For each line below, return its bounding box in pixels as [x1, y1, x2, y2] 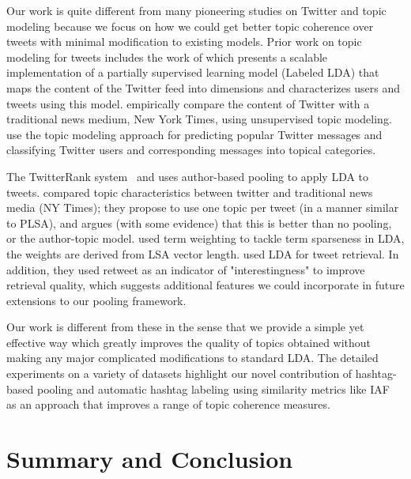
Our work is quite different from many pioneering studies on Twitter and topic [6, 2, 386, 18]
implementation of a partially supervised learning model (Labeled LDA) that [6, 64, 379, 81]
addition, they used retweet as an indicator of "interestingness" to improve [6, 261, 365, 277]
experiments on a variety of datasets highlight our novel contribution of [6, 365, 353, 382]
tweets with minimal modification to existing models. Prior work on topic [6, 33, 362, 50]
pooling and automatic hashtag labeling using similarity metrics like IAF [36, 380, 390, 397]
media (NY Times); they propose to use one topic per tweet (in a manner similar [6, 199, 399, 216]
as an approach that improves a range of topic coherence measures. [6, 396, 330, 413]
